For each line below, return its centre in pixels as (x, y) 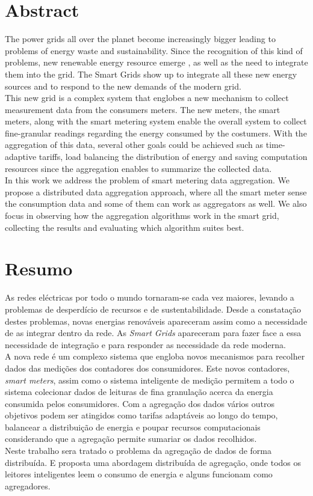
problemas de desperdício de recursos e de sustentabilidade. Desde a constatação (153, 309)
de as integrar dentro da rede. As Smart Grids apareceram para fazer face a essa (153, 333)
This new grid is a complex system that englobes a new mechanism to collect (147, 98)
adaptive (21, 157)
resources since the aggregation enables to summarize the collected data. (138, 168)
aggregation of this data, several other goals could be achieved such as (134, 145)
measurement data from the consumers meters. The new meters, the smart (143, 109)
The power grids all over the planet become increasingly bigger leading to (140, 39)
